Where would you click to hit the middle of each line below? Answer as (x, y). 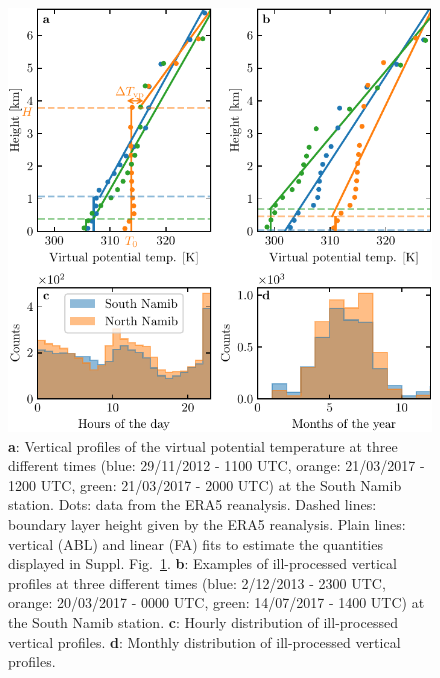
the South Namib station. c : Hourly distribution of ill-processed (203, 621)
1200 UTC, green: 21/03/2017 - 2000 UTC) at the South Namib (205, 484)
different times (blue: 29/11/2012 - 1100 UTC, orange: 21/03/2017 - (216, 465)
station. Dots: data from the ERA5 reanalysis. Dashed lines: (192, 504)
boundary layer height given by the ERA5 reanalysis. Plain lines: (207, 523)
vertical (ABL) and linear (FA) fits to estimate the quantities (195, 543)
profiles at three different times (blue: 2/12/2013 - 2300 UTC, (197, 582)
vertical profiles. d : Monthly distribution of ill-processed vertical (204, 641)
